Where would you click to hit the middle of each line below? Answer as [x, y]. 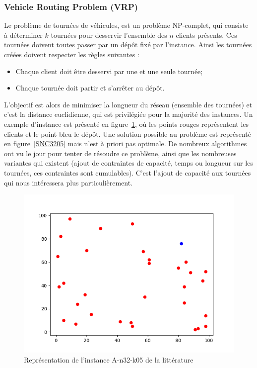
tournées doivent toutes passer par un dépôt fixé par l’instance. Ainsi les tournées [128, 45]
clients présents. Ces [206, 35]
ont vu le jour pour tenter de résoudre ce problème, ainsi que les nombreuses [120, 153]
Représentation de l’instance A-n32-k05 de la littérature [109, 359]
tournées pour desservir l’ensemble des [109, 35]
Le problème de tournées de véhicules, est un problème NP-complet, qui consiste [126, 25]
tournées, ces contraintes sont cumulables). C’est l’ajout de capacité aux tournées [128, 172]
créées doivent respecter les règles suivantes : [72, 54]
